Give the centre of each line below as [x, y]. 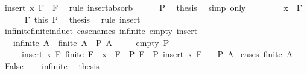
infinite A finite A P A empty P [91, 42]
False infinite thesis [52, 65]
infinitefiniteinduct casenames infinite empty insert [101, 31]
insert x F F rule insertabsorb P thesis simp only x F [153, 7]
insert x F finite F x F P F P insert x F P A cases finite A [157, 54]
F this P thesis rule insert [82, 19]
